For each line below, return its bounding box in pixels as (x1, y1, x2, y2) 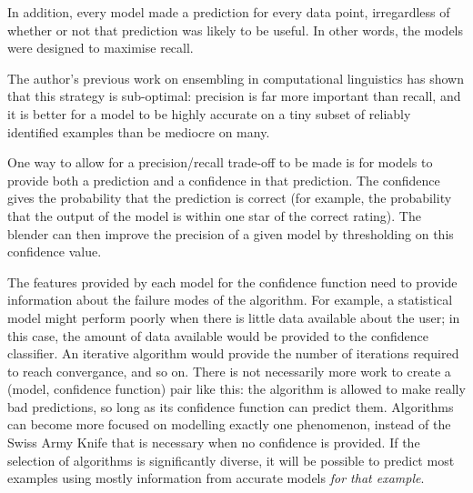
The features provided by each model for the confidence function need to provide (7, 272, 458, 291)
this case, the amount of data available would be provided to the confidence (7, 326, 428, 345)
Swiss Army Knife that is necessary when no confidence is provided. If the (7, 433, 420, 452)
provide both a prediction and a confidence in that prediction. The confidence (7, 170, 440, 189)
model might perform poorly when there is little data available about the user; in (7, 307, 460, 327)
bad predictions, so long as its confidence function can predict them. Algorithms (7, 397, 454, 416)
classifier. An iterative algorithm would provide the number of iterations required (7, 344, 459, 363)
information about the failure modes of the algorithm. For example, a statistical (7, 290, 453, 309)
